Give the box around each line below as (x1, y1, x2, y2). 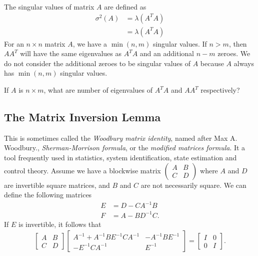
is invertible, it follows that (18, 218, 101, 229)
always (233, 58, 254, 68)
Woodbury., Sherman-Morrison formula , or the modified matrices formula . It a (4, 142, 245, 153)
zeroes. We (217, 48, 250, 59)
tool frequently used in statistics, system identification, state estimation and (4, 152, 237, 163)
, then (228, 38, 247, 49)
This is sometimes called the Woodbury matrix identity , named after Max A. (4, 132, 237, 143)
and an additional (139, 48, 194, 59)
